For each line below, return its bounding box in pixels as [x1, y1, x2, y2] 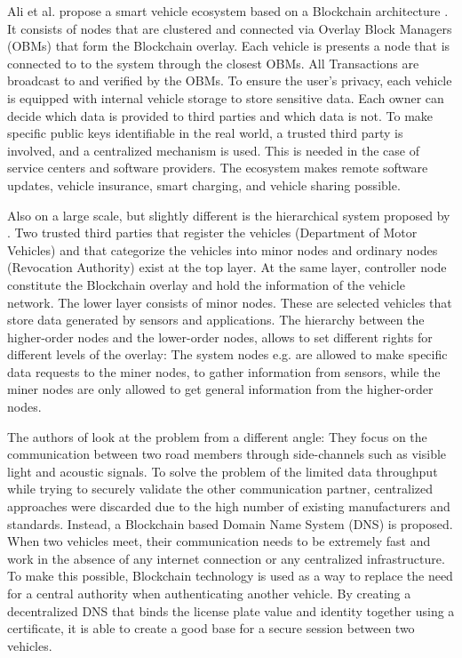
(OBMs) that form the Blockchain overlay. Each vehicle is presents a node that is [7, 36, 450, 55]
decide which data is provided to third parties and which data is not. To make [7, 106, 434, 124]
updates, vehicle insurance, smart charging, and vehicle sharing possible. [7, 175, 401, 194]
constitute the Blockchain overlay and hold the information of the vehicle [7, 275, 405, 293]
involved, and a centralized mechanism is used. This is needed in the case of [7, 140, 420, 159]
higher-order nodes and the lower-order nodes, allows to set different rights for [7, 327, 433, 346]
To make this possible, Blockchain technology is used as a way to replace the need [7, 566, 453, 585]
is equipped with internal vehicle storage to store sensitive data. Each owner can [7, 88, 444, 107]
